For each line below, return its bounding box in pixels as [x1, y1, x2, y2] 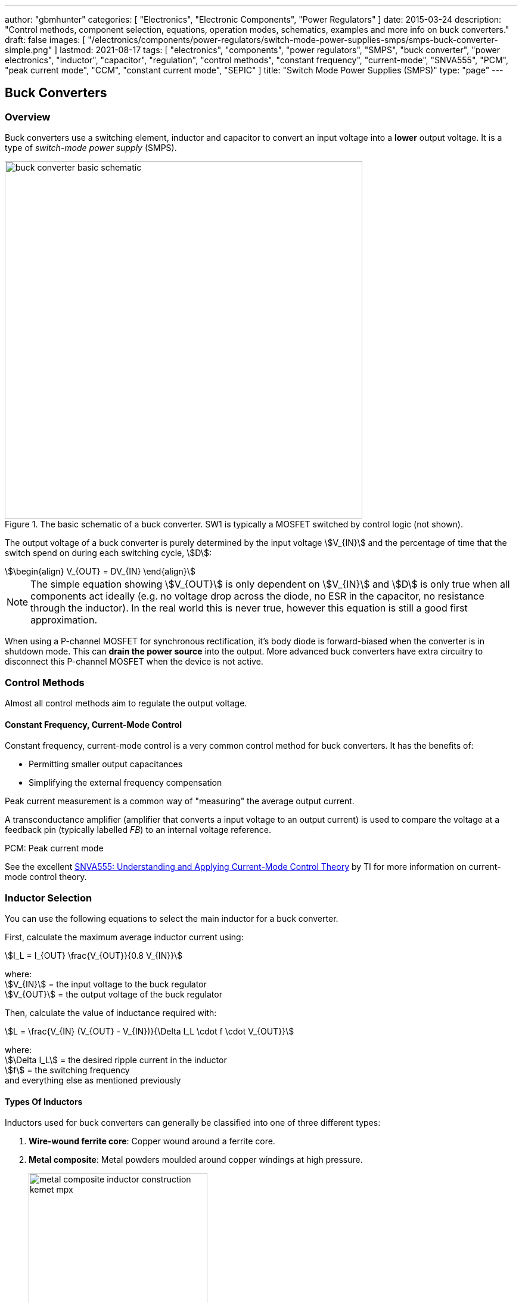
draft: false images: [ [5, 35, 86, 45]
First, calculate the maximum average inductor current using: [5, 931, 244, 942]
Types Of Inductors [5, 1096, 83, 1107]
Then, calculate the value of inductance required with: [5, 1007, 217, 1018]
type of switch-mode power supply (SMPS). [5, 143, 177, 153]
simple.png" [5, 45, 52, 55]
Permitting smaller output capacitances [29, 759, 183, 770]
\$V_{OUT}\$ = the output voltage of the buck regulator [5, 989, 222, 999]
